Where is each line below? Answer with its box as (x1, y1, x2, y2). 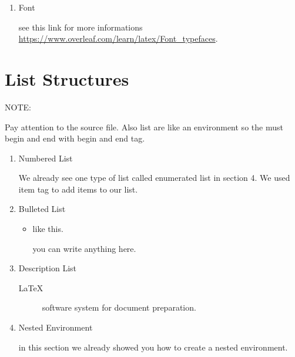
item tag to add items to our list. (18, 183, 138, 195)
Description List (18, 262, 76, 274)
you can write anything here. (32, 242, 136, 254)
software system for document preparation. (42, 301, 196, 314)
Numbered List (18, 151, 73, 164)
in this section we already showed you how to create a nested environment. (18, 341, 288, 353)
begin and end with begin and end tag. (5, 132, 145, 144)
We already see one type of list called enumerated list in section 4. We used (18, 171, 290, 184)
